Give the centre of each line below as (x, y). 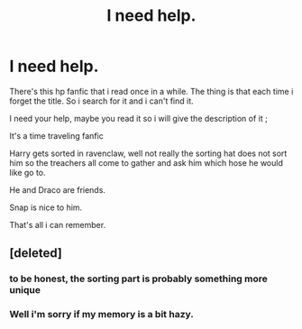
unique (25, 290)
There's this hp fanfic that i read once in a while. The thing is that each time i (151, 91)
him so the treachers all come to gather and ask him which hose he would (146, 162)
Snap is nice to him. (46, 207)
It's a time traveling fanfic (56, 135)
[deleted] (36, 253)
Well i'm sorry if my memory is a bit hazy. (101, 315)
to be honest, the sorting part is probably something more (139, 279)
